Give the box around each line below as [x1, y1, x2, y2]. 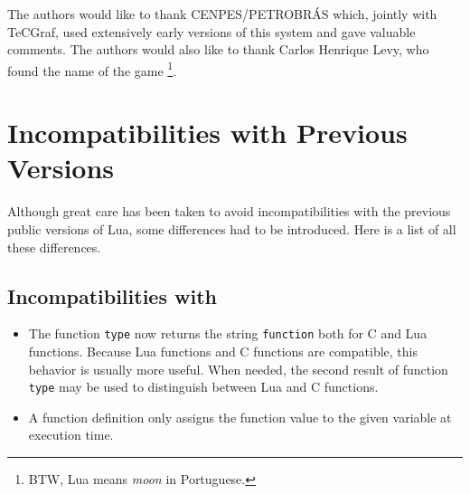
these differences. [7, 237, 101, 256]
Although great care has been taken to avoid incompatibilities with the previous [7, 202, 451, 221]
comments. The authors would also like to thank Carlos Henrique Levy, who [7, 40, 429, 59]
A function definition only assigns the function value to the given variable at [28, 407, 452, 426]
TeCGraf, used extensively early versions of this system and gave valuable [7, 22, 416, 41]
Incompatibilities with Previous [7, 114, 408, 151]
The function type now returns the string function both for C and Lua [28, 324, 428, 343]
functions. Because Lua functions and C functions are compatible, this [28, 341, 418, 360]
